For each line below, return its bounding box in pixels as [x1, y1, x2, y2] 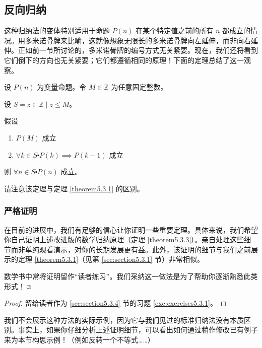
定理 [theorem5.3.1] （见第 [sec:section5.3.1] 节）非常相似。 [18, 254, 204, 264]
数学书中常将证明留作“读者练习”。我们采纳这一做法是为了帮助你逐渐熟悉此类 [4, 270, 258, 281]
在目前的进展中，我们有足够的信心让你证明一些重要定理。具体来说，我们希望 [4, 224, 258, 235]
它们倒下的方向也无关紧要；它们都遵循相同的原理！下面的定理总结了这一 [4, 54, 244, 65]
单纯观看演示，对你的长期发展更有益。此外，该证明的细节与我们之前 [25, 244, 251, 254]
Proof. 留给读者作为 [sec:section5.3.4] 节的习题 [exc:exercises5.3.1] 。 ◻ [4, 298, 227, 308]
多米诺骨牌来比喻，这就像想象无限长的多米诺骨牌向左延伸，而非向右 [25, 35, 251, 45]
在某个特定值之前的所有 [136, 25, 214, 36]
